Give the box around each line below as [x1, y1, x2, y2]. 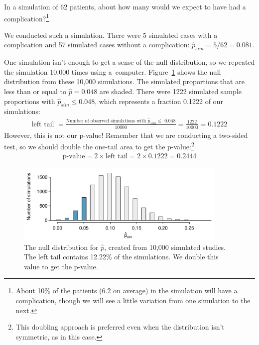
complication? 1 [4, 11, 49, 23]
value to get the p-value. [24, 261, 98, 271]
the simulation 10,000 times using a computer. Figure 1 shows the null [4, 66, 221, 77]
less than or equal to [4, 86, 67, 97]
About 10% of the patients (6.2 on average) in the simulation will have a [15, 285, 238, 296]
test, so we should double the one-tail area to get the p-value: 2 [4, 140, 194, 151]
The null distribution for [24, 241, 99, 252]
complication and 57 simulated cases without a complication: [4, 39, 190, 50]
